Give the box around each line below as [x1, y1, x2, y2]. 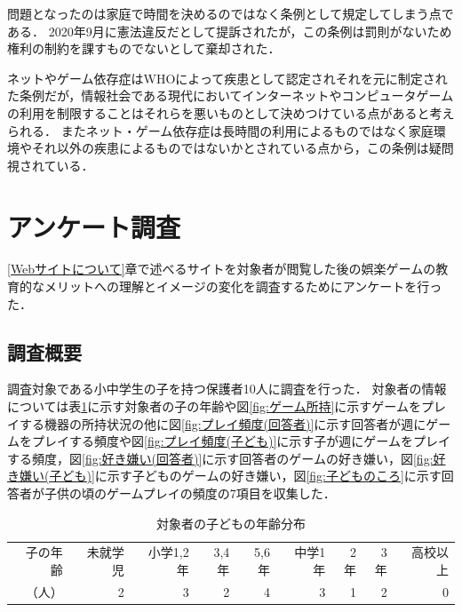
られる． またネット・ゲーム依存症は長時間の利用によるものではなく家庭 [7, 121, 434, 139]
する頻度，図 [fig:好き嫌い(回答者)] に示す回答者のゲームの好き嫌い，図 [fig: [7, 449, 434, 467]
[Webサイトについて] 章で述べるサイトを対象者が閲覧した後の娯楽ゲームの [7, 259, 436, 278]
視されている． [7, 155, 94, 174]
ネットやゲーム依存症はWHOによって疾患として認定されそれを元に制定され [7, 68, 448, 87]
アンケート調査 [7, 208, 180, 244]
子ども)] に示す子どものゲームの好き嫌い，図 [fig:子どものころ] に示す [49, 466, 442, 485]
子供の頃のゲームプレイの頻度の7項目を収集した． [44, 484, 336, 503]
